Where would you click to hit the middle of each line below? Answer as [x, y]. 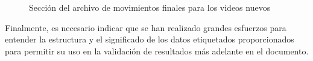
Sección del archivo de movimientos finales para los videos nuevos [150, 7]
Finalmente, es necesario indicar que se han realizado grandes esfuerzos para [146, 27]
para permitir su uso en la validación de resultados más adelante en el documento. [157, 51]
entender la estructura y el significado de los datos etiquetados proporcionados [150, 39]
